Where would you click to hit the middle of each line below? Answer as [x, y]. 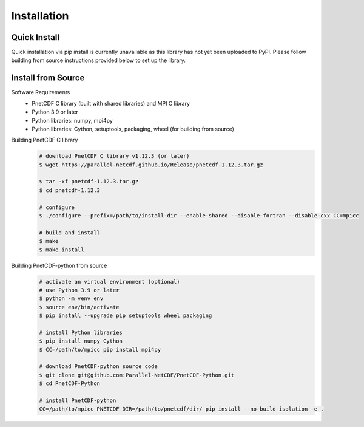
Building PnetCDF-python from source [59, 265]
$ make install [62, 250]
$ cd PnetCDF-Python [69, 384]
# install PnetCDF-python [78, 401]
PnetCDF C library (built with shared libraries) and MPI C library [111, 103]
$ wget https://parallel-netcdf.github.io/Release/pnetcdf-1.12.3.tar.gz [151, 165]
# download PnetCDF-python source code [98, 367]
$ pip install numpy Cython [81, 341]
